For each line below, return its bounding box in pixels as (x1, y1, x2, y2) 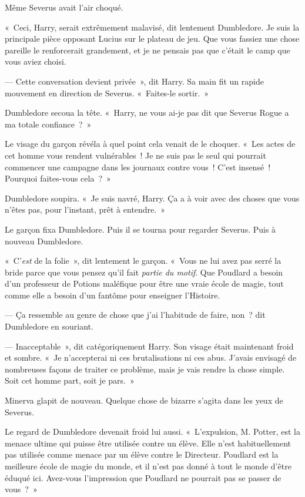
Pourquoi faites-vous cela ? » (5, 172, 111, 184)
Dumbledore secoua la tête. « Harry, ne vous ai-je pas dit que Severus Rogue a (5, 106, 289, 119)
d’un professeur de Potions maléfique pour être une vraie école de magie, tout (5, 277, 284, 290)
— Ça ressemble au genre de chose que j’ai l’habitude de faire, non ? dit (5, 308, 266, 321)
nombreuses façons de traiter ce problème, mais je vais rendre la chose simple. (5, 362, 285, 375)
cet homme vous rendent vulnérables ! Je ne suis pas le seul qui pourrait (5, 149, 266, 161)
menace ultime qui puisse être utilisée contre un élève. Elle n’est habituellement (5, 436, 291, 449)
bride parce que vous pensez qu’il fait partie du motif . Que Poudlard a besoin (5, 266, 283, 278)
